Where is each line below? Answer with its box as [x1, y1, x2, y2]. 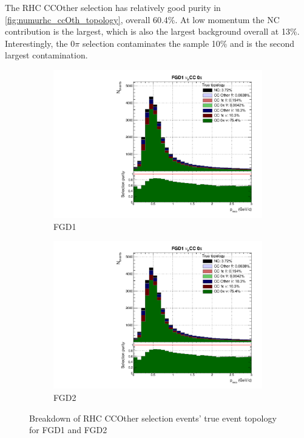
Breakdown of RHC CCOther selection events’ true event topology [29, 411, 277, 424]
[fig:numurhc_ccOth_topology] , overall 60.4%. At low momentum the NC [5, 13, 280, 26]
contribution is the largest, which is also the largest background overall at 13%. [5, 25, 300, 38]
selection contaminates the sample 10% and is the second [82, 36, 295, 49]
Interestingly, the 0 [5, 36, 75, 49]
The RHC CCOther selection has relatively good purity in [5, 1, 221, 13]
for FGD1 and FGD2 [29, 423, 107, 436]
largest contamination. [5, 49, 88, 61]
